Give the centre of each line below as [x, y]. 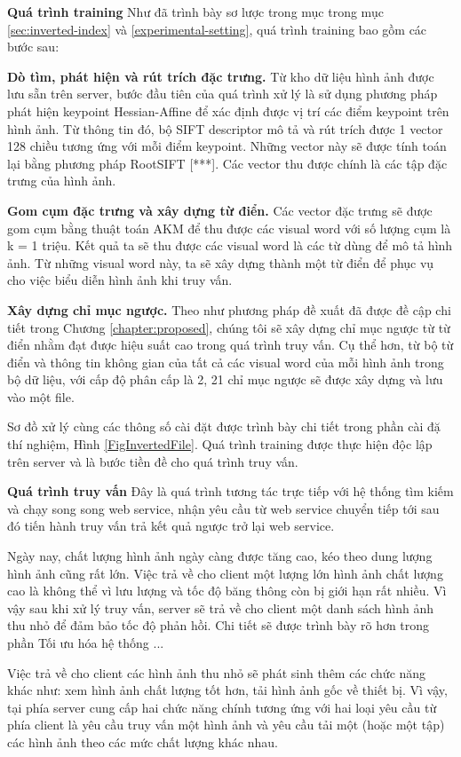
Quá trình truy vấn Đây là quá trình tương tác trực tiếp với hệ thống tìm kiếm [230, 491]
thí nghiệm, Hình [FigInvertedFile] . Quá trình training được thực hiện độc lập [220, 444]
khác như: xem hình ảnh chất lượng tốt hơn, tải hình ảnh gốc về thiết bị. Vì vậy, [227, 690]
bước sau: [33, 47]
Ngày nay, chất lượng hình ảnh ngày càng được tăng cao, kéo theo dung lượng [220, 556]
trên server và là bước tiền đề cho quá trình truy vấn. [153, 461]
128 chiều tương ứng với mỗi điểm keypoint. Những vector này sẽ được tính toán [227, 146]
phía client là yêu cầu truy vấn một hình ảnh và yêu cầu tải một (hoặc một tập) [226, 725]
